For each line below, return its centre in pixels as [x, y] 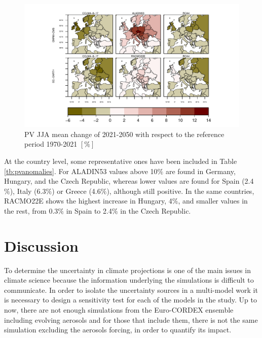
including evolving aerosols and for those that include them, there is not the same [131, 319]
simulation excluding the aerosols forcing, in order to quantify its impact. [118, 330]
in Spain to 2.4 [89, 210]
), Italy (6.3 [28, 191]
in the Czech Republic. [156, 210]
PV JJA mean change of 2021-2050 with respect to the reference [124, 134]
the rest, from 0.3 [31, 210]
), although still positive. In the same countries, [180, 191]
